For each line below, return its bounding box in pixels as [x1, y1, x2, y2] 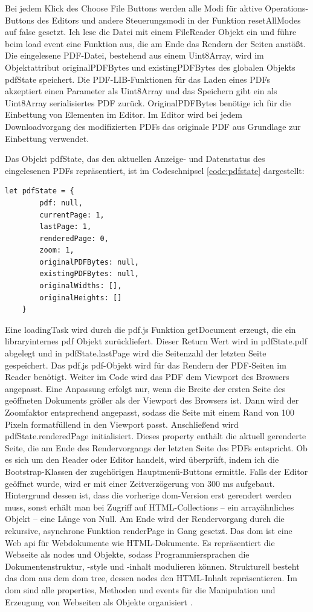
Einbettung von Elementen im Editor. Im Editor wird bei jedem [5, 108, 242, 121]
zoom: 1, [39, 246, 74, 255]
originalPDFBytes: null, [39, 257, 139, 266]
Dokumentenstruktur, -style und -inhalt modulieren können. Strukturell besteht [5, 559, 300, 572]
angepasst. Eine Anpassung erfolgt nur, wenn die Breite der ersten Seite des [5, 382, 286, 395]
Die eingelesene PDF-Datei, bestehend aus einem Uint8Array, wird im [5, 49, 264, 62]
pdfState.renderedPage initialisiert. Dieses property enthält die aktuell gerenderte [5, 430, 306, 442]
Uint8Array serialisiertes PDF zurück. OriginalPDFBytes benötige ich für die [5, 96, 291, 109]
